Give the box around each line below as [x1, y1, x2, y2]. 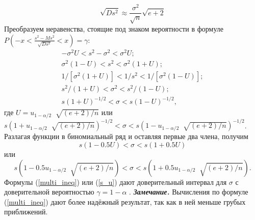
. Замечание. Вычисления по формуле [129, 186, 248, 197]
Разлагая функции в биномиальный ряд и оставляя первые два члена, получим [4, 131, 248, 142]
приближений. [4, 206, 48, 217]
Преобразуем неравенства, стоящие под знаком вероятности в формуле [4, 23, 223, 34]
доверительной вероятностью [4, 186, 94, 197]
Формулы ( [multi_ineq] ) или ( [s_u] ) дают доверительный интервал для [4, 176, 227, 187]
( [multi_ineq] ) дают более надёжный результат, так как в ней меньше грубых [4, 196, 246, 207]
